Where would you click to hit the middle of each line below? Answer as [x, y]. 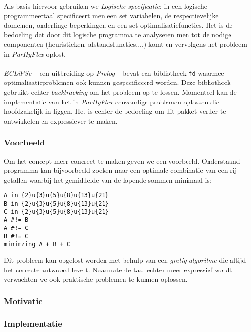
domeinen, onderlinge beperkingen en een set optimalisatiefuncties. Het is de [118, 25]
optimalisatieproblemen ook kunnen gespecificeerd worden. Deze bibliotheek [117, 82]
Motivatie [23, 301]
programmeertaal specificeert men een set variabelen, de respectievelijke [111, 15]
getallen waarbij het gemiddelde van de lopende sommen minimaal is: [108, 179]
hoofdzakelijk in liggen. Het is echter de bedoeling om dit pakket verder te [115, 111]
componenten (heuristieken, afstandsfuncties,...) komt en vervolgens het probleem [125, 44]
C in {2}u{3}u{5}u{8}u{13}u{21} [56, 212]
